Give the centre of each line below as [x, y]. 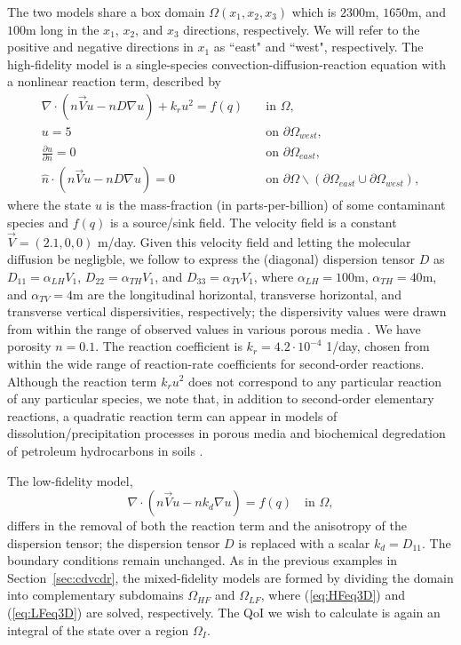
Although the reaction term [82, 381]
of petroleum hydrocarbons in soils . [105, 450]
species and [38, 222]
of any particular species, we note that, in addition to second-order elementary [221, 398]
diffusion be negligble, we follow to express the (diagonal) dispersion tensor [211, 259]
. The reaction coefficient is [169, 346]
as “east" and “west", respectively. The [318, 47]
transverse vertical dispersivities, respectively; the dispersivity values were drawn [227, 311]
